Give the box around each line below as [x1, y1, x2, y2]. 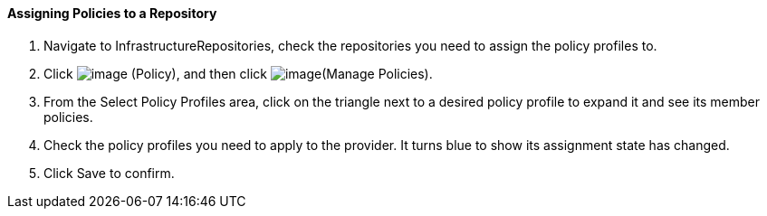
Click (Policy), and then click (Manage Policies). [43, 65, 433, 81]
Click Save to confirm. [43, 164, 175, 181]
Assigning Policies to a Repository [7, 5, 217, 21]
